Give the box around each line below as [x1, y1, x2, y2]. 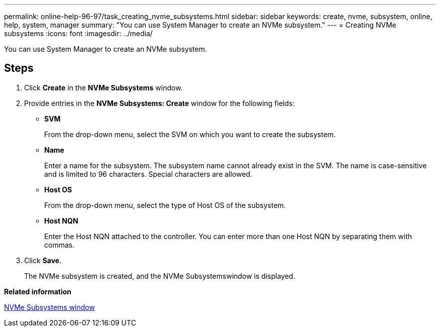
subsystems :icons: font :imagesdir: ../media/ [4, 29, 153, 38]
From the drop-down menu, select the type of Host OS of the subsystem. [44, 200, 286, 209]
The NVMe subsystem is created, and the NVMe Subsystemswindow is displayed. [24, 271, 295, 280]
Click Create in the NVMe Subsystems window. [24, 83, 183, 92]
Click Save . [24, 256, 62, 265]
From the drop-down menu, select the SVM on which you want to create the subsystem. [44, 130, 336, 139]
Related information [4, 287, 72, 296]
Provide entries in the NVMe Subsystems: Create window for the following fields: [24, 98, 295, 107]
